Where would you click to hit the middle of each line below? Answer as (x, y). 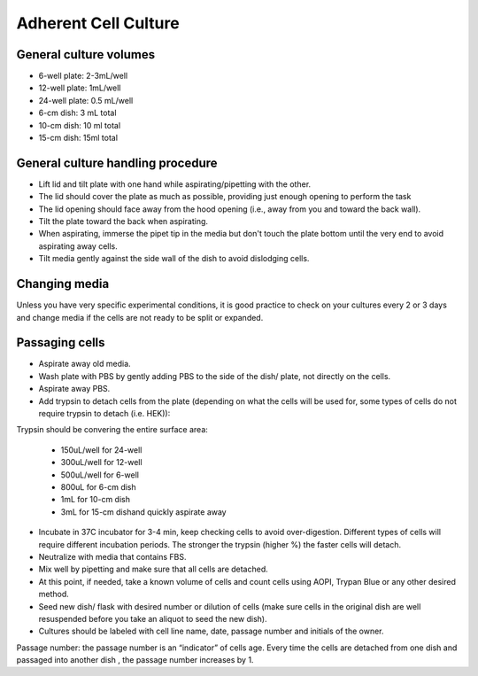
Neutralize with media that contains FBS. (112, 556)
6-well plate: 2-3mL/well (83, 76)
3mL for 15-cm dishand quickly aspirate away (143, 512)
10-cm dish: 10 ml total (80, 125)
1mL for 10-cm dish (95, 500)
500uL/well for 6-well (100, 475)
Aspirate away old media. (85, 364)
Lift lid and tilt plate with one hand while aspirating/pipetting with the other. (175, 184)
